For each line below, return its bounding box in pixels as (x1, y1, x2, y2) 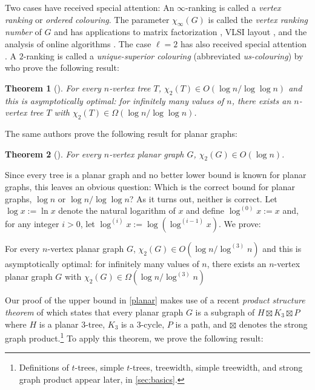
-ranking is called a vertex (185, 1, 281, 13)
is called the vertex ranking (208, 13, 308, 25)
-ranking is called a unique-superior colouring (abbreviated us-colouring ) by (23, 49, 303, 62)
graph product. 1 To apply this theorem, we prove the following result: (5, 330, 264, 344)
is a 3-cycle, (121, 317, 165, 330)
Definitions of (19, 361, 69, 374)
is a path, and (175, 317, 227, 330)
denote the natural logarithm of (58, 204, 176, 217)
